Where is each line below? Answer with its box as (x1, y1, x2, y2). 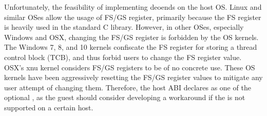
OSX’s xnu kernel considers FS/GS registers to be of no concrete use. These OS (4, 62, 255, 72)
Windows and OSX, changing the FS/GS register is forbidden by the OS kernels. (4, 31, 259, 42)
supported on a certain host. (4, 102, 93, 112)
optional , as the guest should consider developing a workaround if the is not (4, 92, 245, 103)
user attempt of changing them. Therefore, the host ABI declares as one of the (4, 82, 251, 92)
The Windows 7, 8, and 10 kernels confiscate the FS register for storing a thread (4, 42, 257, 52)
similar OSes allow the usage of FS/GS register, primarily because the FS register (4, 11, 261, 22)
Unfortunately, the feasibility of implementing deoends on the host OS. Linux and (4, 2, 262, 12)
